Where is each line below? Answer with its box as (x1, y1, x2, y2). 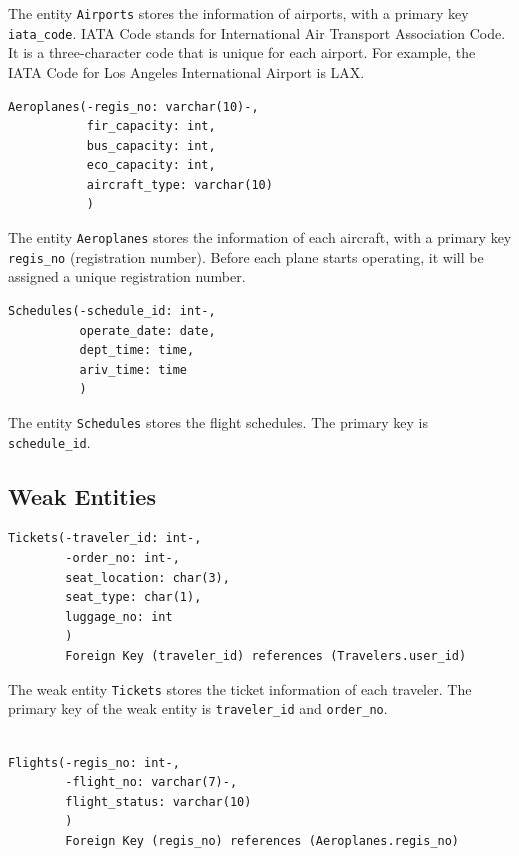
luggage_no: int (65, 609, 173, 624)
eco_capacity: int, (86, 158, 216, 173)
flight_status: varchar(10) (65, 794, 252, 809)
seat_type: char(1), (65, 590, 202, 605)
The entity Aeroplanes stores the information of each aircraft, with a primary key (8, 227, 512, 248)
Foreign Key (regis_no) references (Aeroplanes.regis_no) (65, 833, 460, 848)
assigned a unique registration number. (8, 266, 246, 287)
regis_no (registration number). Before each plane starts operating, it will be (8, 246, 484, 267)
